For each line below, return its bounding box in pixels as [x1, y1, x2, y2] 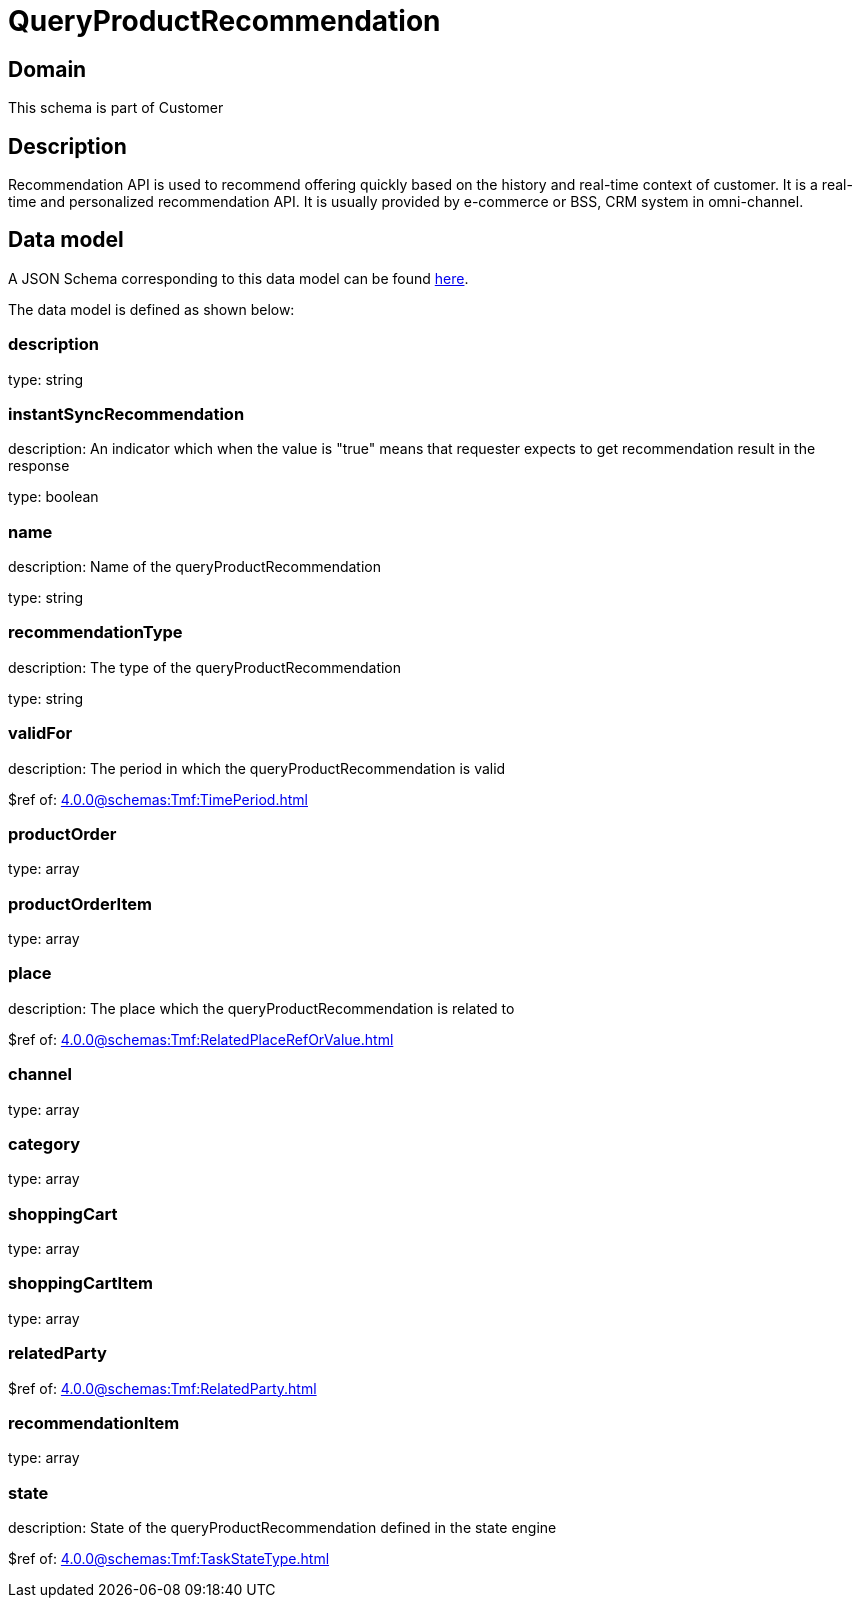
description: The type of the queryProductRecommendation [8, 658, 402, 676]
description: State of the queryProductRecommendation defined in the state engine [8, 1519, 557, 1537]
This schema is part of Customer [8, 99, 224, 117]
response [8, 457, 70, 475]
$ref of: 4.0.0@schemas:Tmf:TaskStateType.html [8, 1550, 330, 1568]
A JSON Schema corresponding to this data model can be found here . [8, 269, 469, 287]
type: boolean [8, 488, 99, 506]
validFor [8, 723, 73, 744]
